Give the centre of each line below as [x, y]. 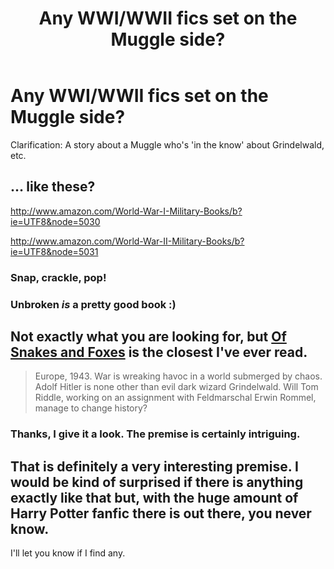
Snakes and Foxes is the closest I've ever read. [159, 352]
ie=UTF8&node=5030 [55, 221]
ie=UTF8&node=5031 [54, 251]
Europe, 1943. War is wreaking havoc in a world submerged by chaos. [178, 376]
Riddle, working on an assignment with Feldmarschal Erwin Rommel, [175, 398]
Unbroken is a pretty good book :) [93, 304]
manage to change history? [91, 408]
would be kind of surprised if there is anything [157, 482]
